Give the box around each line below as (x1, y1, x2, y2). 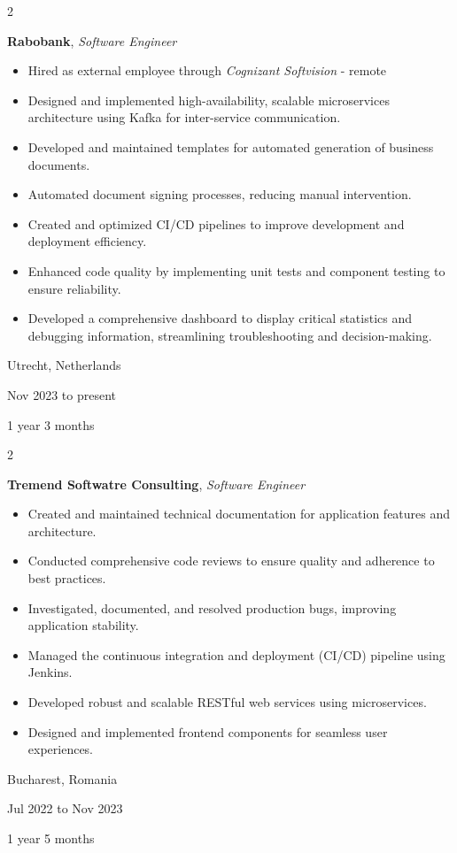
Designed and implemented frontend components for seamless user (27, 722, 388, 741)
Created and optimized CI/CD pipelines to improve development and (27, 214, 405, 233)
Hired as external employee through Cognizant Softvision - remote (27, 61, 387, 80)
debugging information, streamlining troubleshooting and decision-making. (27, 326, 432, 344)
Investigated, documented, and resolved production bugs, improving (27, 598, 397, 617)
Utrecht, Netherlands (7, 356, 121, 374)
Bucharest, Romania (7, 769, 118, 788)
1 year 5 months (7, 829, 95, 847)
